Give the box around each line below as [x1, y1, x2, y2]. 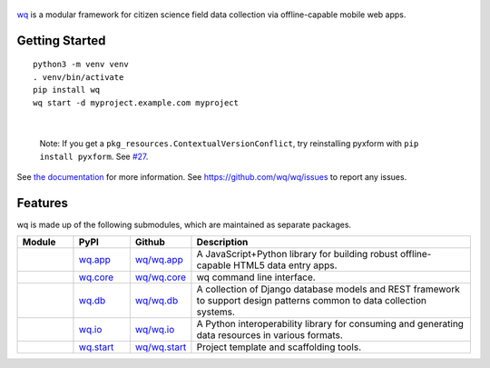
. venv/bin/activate [33, 72, 124, 82]
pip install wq [33, 85, 101, 95]
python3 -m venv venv [33, 59, 129, 70]
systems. [196, 305, 236, 318]
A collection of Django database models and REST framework [196, 283, 460, 295]
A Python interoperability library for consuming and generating [196, 318, 465, 331]
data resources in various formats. [196, 329, 344, 342]
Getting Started [16, 33, 106, 48]
